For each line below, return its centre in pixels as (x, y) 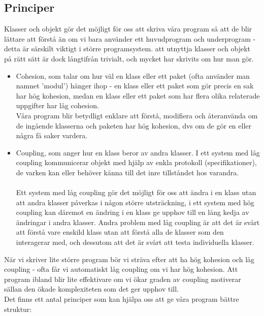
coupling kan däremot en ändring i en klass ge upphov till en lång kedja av (133, 212)
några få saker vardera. (52, 135)
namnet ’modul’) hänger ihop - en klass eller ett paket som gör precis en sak (135, 86)
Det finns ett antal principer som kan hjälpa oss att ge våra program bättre (122, 299)
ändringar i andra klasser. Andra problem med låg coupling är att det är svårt (138, 222)
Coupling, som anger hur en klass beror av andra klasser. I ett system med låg (138, 152)
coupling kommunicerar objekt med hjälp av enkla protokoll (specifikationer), (136, 162)
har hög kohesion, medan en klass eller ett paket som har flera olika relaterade (138, 95)
